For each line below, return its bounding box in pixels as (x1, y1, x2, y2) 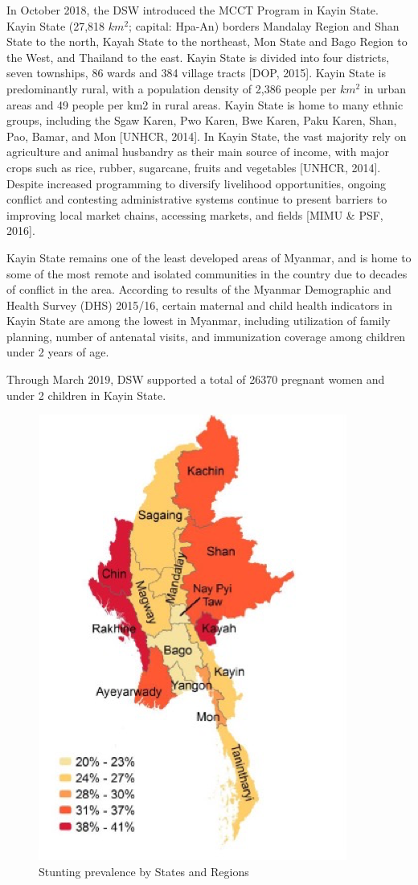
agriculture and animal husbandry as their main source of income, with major (6, 143, 390, 160)
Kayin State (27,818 (6, 17, 105, 34)
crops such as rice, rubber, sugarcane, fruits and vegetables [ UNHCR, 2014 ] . (6, 158, 381, 175)
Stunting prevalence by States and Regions (39, 862, 249, 879)
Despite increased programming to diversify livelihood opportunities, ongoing (6, 175, 387, 191)
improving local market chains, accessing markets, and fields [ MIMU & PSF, (6, 206, 383, 223)
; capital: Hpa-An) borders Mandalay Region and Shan (129, 17, 400, 34)
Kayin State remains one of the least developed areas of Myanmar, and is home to (6, 249, 412, 265)
